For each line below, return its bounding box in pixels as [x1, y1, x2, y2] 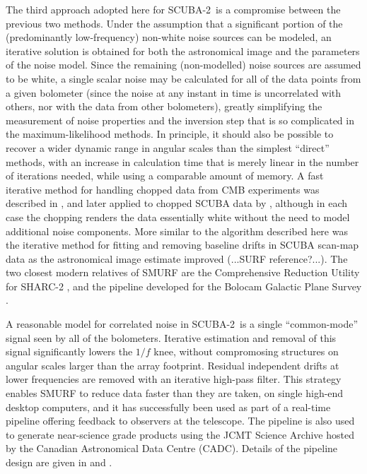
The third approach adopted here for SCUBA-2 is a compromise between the [6, 2, 341, 16]
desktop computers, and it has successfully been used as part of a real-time [6, 399, 331, 414]
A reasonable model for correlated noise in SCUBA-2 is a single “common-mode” [6, 316, 358, 331]
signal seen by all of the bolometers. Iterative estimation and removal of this [6, 330, 337, 345]
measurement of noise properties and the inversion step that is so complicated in [6, 112, 354, 127]
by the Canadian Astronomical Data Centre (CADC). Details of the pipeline [6, 441, 338, 456]
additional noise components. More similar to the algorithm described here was [6, 223, 348, 238]
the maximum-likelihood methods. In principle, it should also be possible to [6, 126, 334, 141]
